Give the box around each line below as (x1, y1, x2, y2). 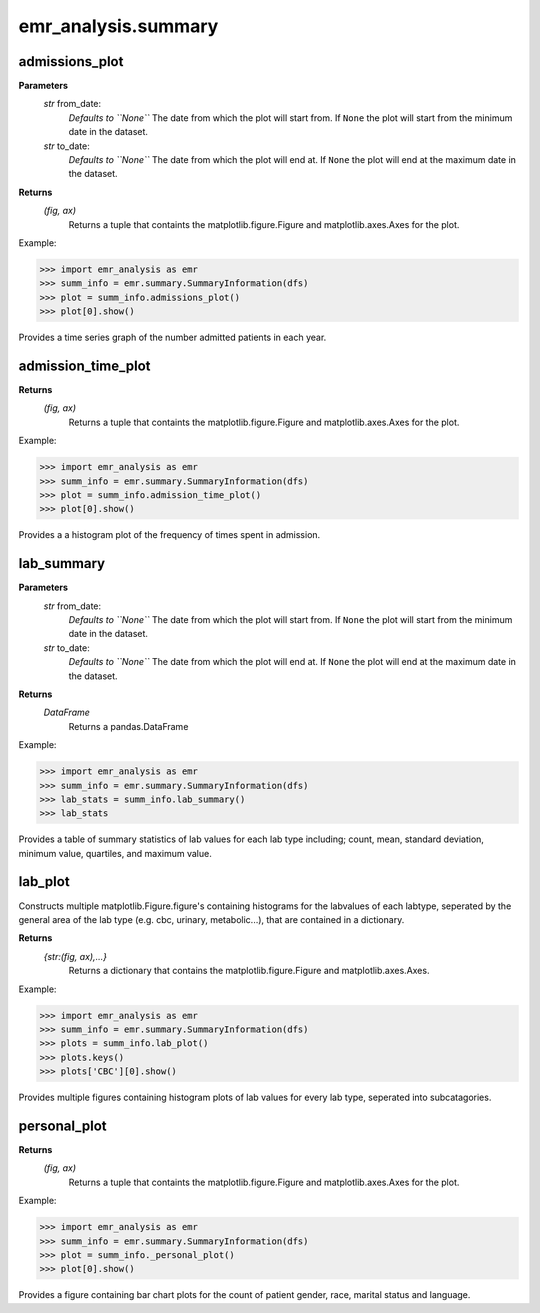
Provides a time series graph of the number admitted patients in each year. (18, 331, 327, 344)
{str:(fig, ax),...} (43, 950, 107, 962)
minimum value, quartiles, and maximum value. (18, 847, 212, 859)
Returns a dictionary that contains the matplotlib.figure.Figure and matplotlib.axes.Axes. (68, 965, 430, 977)
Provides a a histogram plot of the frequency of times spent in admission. (18, 529, 321, 541)
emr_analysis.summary (18, 15, 219, 37)
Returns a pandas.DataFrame (68, 720, 189, 732)
